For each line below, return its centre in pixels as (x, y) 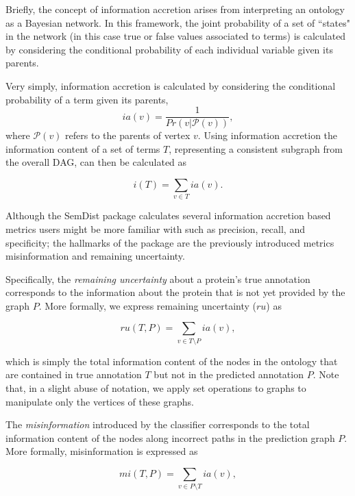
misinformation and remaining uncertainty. (95, 256)
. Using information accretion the (268, 135)
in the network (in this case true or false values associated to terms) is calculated (176, 36)
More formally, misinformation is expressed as (102, 451)
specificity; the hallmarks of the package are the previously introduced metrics (170, 242)
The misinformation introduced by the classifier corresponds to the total (158, 424)
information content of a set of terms (83, 148)
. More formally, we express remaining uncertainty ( (148, 305)
